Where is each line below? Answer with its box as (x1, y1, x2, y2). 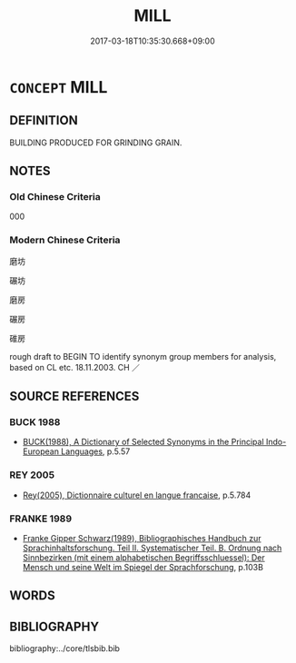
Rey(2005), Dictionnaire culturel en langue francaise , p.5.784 (22, 490, 252, 500)
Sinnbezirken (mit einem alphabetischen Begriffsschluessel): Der (22, 552, 265, 563)
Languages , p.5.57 (60, 446, 131, 457)
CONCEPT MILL (9, 76, 108, 97)
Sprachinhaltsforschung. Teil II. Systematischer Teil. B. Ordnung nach (22, 542, 282, 554)
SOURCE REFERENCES (9, 389, 140, 404)
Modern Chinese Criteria (9, 233, 121, 246)
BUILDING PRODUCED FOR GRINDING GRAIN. (9, 137, 183, 148)
